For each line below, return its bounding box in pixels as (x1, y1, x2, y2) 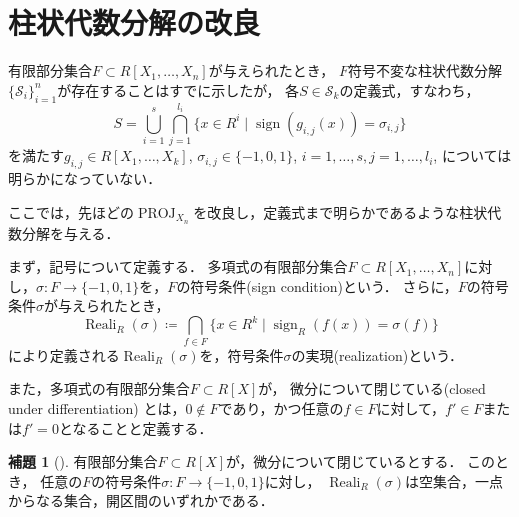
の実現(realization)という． (291, 344, 464, 365)
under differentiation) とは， (8, 397, 186, 418)
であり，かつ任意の (218, 397, 344, 418)
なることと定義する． (72, 417, 213, 438)
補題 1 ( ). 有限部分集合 (8, 451, 158, 472)
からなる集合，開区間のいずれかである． (8, 490, 274, 511)
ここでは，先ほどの (8, 201, 134, 222)
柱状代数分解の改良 (8, 2, 261, 43)
